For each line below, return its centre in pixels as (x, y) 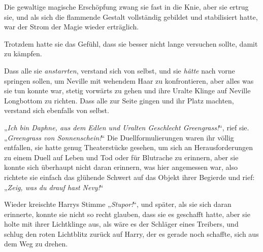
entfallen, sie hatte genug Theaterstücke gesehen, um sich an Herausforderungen (129, 147)
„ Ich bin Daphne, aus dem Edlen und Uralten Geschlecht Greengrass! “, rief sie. (127, 127)
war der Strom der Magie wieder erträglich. (72, 27)
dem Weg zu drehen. (36, 244)
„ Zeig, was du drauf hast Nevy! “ (54, 187)
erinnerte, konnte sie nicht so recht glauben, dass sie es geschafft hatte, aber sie (127, 214)
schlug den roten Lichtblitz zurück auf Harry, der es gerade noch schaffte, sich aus (131, 233)
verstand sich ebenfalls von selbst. (57, 110)
